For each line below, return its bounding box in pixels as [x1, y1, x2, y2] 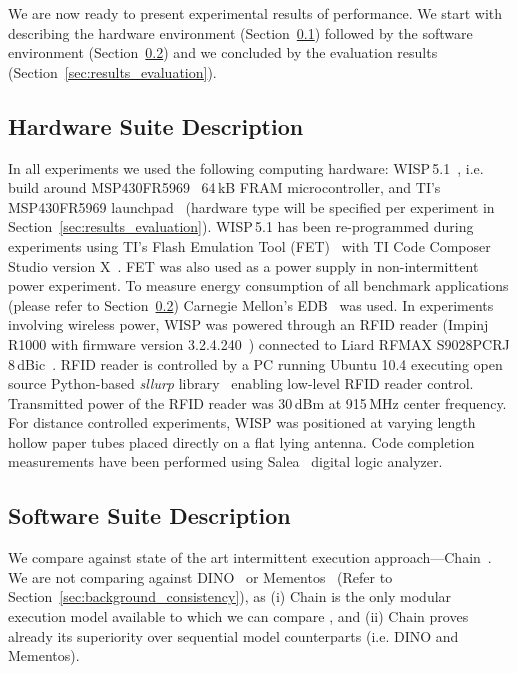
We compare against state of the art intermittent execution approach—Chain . [8, 547, 492, 568]
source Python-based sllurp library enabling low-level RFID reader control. [8, 373, 474, 394]
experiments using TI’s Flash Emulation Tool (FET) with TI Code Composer [8, 235, 491, 256]
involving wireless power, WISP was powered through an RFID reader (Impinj [8, 314, 489, 335]
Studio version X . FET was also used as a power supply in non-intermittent [8, 255, 479, 276]
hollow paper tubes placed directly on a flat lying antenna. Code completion [8, 431, 475, 452]
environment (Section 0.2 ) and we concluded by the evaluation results [8, 42, 438, 63]
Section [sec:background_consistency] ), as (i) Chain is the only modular [8, 586, 452, 607]
